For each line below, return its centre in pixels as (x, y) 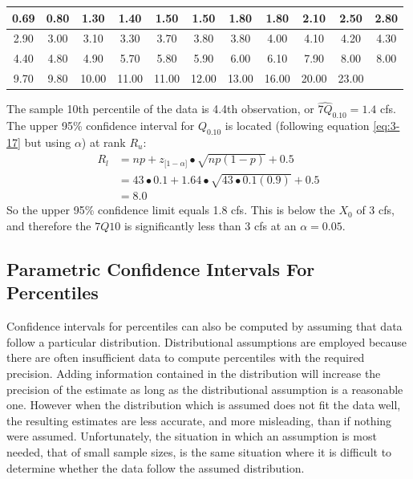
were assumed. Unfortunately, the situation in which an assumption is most (192, 436)
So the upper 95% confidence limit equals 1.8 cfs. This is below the (171, 210)
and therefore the (49, 225)
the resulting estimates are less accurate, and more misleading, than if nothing (199, 420)
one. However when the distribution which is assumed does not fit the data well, (204, 405)
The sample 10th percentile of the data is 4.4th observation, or (160, 109)
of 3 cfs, (375, 210)
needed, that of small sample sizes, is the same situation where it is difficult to (199, 451)
